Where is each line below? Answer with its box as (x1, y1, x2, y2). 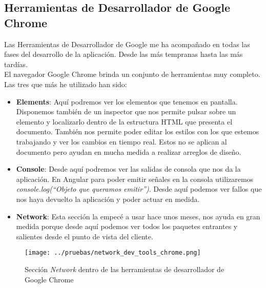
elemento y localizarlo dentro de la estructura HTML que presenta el (16, 116, 233, 127)
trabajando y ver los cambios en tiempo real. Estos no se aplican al (16, 136, 227, 147)
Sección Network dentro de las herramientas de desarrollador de (25, 263, 224, 274)
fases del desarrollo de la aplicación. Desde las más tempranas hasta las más (4, 49, 243, 59)
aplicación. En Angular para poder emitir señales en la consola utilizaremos (16, 173, 254, 184)
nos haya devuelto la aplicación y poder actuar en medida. (16, 193, 200, 204)
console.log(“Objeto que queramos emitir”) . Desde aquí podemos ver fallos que (16, 183, 262, 194)
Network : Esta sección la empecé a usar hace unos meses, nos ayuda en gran (16, 211, 260, 221)
